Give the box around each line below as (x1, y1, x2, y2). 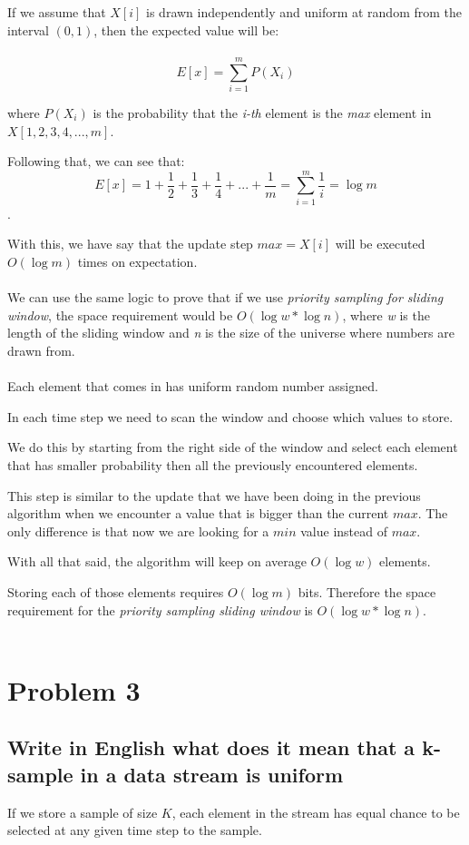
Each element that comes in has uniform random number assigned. (7, 377, 378, 396)
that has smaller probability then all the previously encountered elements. (7, 455, 418, 474)
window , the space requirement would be (7, 305, 233, 324)
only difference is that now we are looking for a (7, 521, 269, 540)
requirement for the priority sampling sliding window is (7, 600, 313, 619)
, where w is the (342, 305, 430, 324)
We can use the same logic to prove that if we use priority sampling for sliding (7, 288, 444, 307)
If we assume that (7, 3, 106, 21)
